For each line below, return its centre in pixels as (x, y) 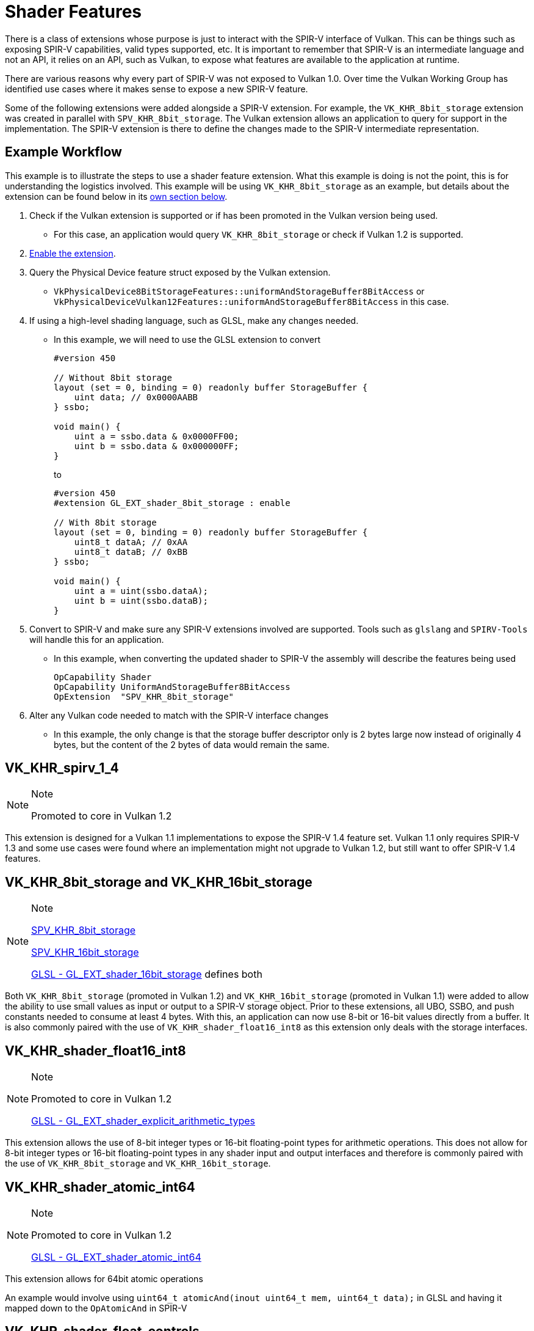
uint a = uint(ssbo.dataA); (141, 591)
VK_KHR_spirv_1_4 (62, 768)
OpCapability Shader (103, 677)
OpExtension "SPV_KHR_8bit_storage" (144, 696)
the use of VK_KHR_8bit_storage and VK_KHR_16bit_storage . (138, 1164)
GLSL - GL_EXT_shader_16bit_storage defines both (147, 974)
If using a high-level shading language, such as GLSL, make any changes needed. (194, 320)
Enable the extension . (73, 253)
